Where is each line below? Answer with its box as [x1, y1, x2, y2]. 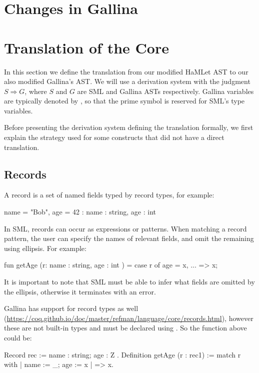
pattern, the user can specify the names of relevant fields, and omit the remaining [4, 233, 254, 243]
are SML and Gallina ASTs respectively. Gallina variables [77, 85, 254, 96]
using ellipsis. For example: [4, 242, 86, 253]
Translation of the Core [4, 37, 169, 57]
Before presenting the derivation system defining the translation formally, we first [4, 122, 253, 132]
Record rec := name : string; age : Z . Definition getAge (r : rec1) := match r [4, 349, 241, 359]
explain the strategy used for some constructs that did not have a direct [4, 132, 224, 142]
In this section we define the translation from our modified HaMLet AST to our [4, 66, 248, 76]
